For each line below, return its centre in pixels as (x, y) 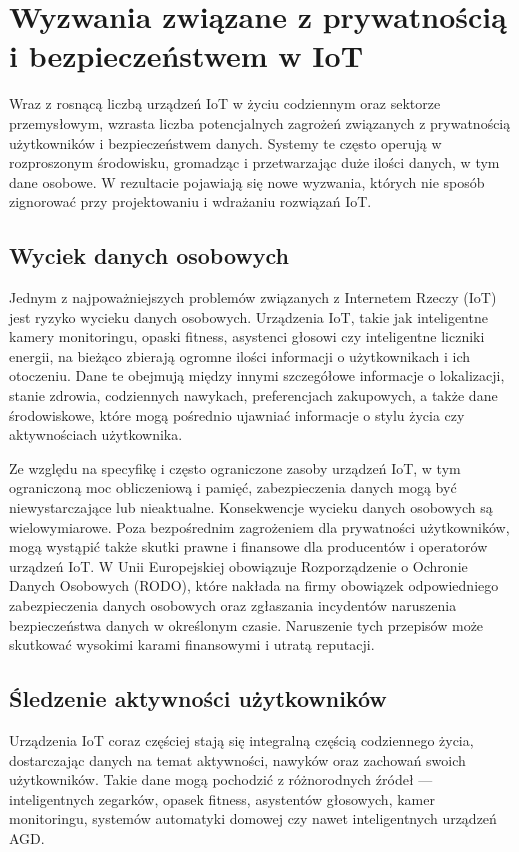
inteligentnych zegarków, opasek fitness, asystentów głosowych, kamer (222, 798)
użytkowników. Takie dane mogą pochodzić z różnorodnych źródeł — (221, 779)
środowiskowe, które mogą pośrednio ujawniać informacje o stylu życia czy (237, 414)
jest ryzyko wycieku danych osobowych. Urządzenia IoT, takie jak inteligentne (248, 316)
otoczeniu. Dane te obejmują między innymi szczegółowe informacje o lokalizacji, (257, 375)
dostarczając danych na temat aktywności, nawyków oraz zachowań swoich (237, 759)
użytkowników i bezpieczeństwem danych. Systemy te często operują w (225, 142)
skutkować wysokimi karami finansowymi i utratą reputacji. (192, 644)
